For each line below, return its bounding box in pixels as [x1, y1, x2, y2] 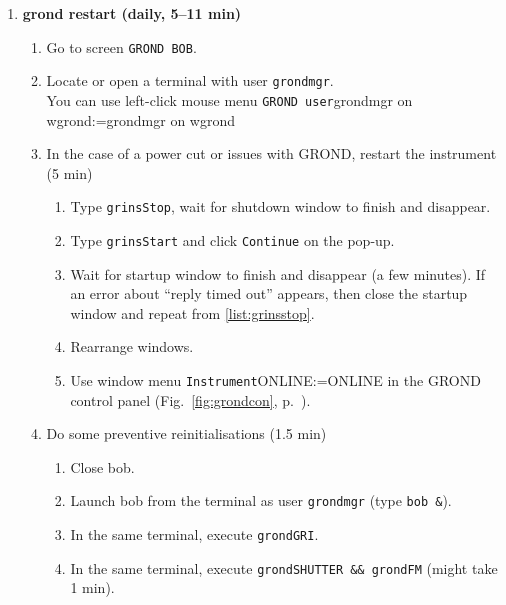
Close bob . [70, 456, 135, 477]
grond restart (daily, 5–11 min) [22, 3, 242, 23]
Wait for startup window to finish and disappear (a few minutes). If [70, 263, 486, 284]
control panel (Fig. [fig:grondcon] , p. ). [70, 389, 311, 410]
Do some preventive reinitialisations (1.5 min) [46, 423, 327, 444]
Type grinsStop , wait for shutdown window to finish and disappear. [70, 196, 491, 217]
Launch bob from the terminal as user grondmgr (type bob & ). [70, 490, 452, 511]
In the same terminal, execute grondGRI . [70, 524, 319, 545]
